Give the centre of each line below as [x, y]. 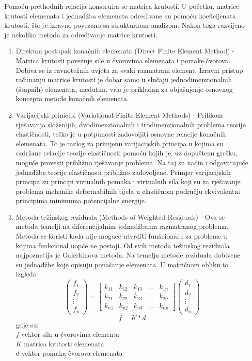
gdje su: [27, 324]
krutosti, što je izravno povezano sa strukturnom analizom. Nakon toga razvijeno [125, 25]
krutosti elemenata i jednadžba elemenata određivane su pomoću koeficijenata [120, 15]
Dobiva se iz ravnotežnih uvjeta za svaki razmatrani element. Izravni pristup [129, 70]
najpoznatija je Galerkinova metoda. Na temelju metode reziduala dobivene [128, 255]
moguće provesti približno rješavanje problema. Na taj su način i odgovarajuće [132, 162]
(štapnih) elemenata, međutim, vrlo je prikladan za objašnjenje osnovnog [124, 89]
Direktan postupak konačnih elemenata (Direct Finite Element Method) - [125, 51]
